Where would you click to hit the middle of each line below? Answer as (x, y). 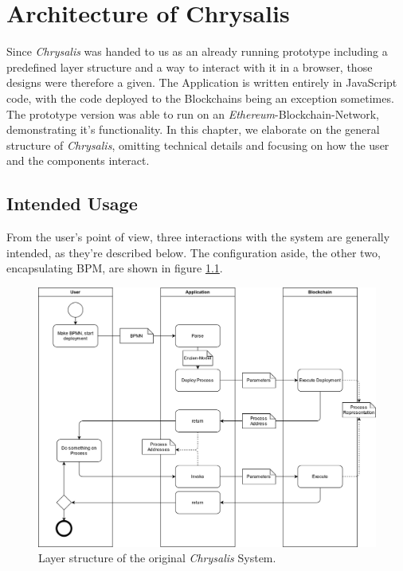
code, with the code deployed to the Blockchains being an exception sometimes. (200, 98)
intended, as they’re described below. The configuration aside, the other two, (194, 252)
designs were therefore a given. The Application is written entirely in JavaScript (202, 82)
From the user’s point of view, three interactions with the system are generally (198, 237)
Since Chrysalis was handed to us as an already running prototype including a (197, 51)
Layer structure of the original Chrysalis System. (157, 558)
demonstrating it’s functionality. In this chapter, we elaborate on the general (193, 129)
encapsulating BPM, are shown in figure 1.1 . (115, 268)
